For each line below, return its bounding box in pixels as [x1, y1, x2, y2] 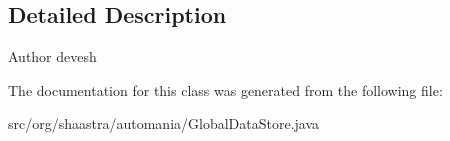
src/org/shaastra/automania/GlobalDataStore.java [8, 113, 320, 134]
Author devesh [8, 46, 97, 67]
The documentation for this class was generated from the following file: [8, 79, 443, 100]
